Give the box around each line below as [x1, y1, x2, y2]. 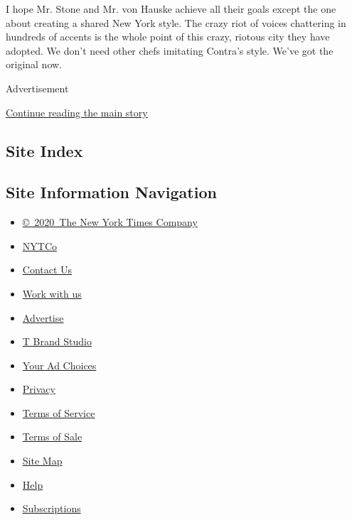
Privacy [22, 381, 55, 396]
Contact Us [22, 262, 73, 277]
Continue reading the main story [6, 104, 148, 119]
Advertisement [6, 80, 69, 95]
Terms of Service [22, 405, 95, 420]
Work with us [22, 286, 82, 300]
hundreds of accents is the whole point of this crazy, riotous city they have [6, 29, 330, 44]
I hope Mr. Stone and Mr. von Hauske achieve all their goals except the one [6, 1, 336, 16]
